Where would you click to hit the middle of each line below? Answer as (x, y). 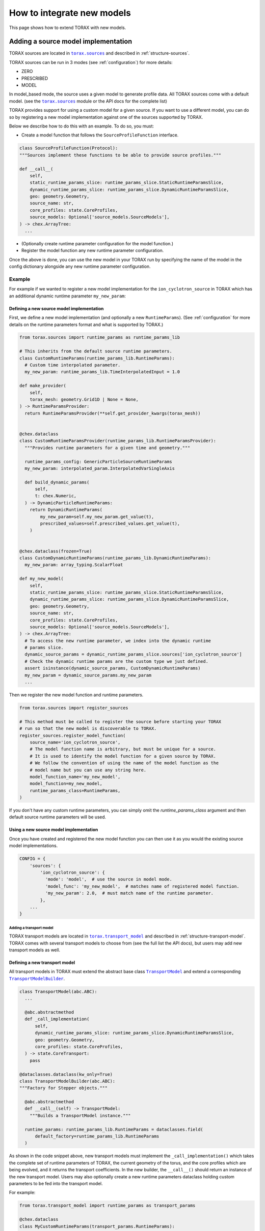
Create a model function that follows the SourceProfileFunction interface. (100, 135)
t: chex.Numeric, (56, 496)
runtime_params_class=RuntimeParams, (75, 791)
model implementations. (33, 846)
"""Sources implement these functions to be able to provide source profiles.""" (120, 155)
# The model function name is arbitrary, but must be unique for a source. (123, 749)
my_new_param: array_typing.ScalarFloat (74, 565)
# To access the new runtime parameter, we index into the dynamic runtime (118, 641)
